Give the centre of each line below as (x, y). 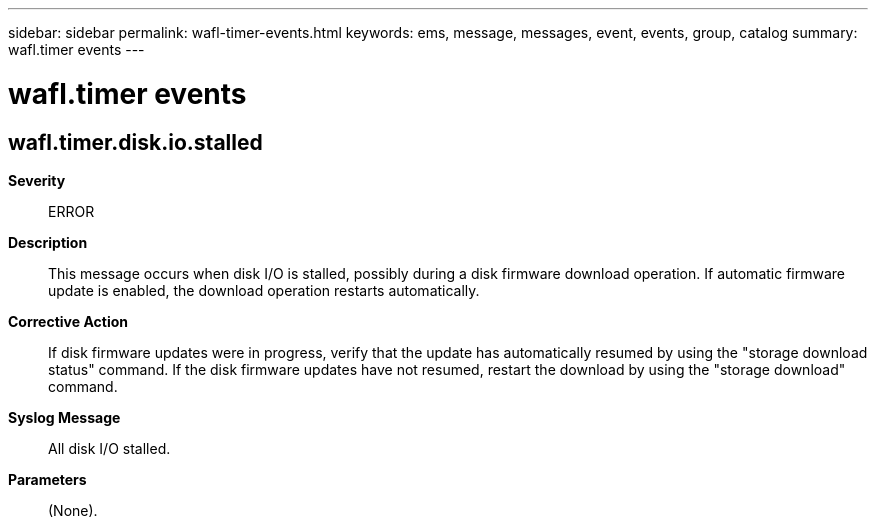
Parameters (47, 479)
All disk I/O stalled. (109, 448)
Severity (37, 180)
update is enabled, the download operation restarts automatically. (264, 290)
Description (48, 242)
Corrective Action (68, 321)
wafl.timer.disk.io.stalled (135, 142)
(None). (73, 510)
